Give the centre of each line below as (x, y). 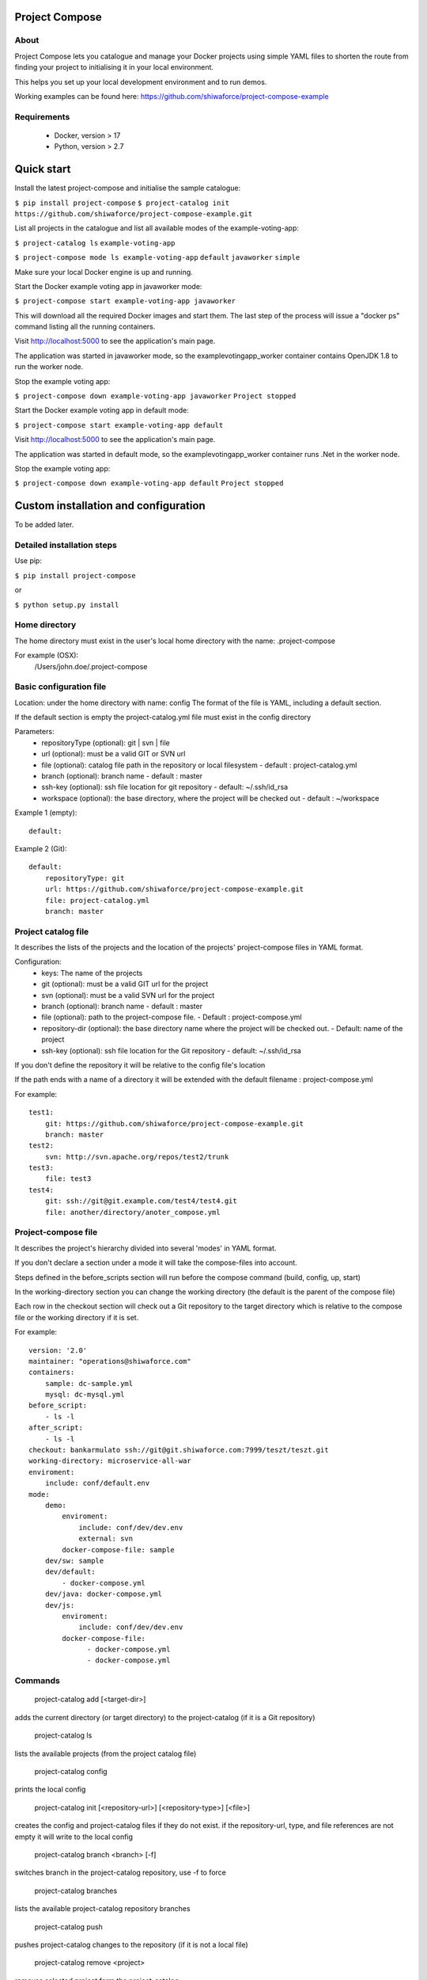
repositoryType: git (85, 878)
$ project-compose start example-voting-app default (119, 425)
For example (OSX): (47, 655)
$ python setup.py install (67, 605)
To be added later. (44, 525)
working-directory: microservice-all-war (110, 1461)
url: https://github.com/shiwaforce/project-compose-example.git (174, 889)
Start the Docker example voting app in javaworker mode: (108, 286)
